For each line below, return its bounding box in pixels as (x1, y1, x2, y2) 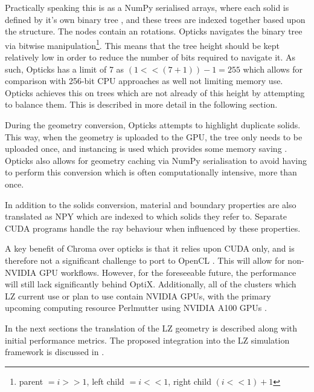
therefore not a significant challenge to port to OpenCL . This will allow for (5, 253, 285, 266)
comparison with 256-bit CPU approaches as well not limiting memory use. (5, 74, 283, 87)
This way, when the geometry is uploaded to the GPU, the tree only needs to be (5, 130, 303, 143)
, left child (86, 374, 124, 387)
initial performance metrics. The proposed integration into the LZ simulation (5, 333, 290, 346)
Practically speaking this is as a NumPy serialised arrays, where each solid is (5, 1, 289, 13)
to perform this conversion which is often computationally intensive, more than (5, 166, 297, 178)
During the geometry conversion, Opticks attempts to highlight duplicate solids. (5, 119, 301, 131)
